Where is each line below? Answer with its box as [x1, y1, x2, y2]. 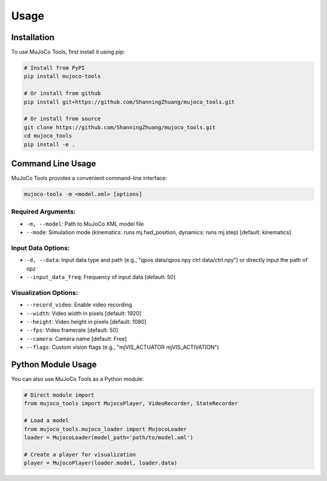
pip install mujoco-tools [24, 73, 101, 80]
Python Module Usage [11, 360, 97, 369]
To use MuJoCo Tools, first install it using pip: [11, 49, 125, 56]
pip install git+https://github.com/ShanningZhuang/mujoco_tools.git [24, 98, 235, 106]
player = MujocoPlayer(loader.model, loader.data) [24, 460, 178, 466]
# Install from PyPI [24, 64, 85, 72]
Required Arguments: [11, 207, 76, 216]
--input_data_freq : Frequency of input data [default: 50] [26, 274, 176, 281]
